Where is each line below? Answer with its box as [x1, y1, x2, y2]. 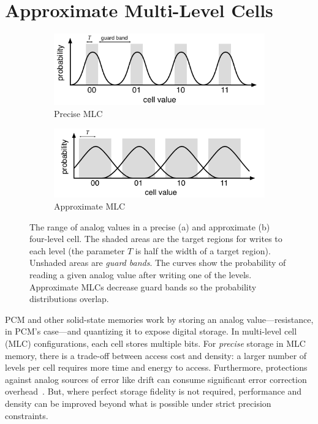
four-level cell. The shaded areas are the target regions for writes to [29, 232, 282, 245]
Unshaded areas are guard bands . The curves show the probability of [29, 256, 286, 269]
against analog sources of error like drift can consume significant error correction [5, 373, 307, 385]
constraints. [5, 409, 48, 422]
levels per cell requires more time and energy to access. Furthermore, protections [5, 361, 308, 374]
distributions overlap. [29, 292, 109, 305]
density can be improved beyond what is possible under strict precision [5, 396, 271, 409]
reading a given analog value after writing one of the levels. [29, 268, 252, 281]
